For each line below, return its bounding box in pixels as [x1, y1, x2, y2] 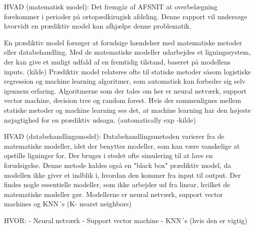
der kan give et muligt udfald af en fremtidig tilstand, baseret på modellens [4, 56, 231, 66]
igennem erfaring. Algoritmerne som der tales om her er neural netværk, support [4, 85, 247, 96]
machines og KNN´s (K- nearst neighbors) [4, 198, 132, 209]
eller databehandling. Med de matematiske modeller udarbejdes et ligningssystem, [4, 47, 251, 57]
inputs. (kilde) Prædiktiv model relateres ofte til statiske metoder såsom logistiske [4, 66, 251, 76]
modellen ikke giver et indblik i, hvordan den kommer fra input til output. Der [4, 169, 241, 180]
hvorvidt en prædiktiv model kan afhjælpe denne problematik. [4, 21, 192, 31]
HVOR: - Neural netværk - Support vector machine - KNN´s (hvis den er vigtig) [4, 215, 248, 225]
